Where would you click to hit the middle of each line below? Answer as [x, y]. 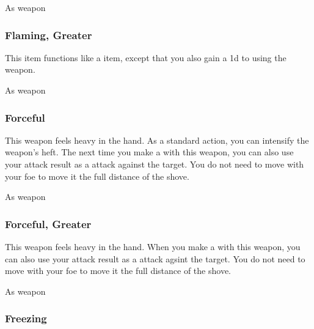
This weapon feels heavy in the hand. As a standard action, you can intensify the [157, 140]
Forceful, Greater [48, 224]
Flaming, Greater [49, 35]
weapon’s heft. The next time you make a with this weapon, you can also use [149, 152]
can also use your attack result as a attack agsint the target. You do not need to [155, 258]
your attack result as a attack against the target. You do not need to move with [155, 164]
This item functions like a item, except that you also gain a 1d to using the [146, 57]
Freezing [26, 318]
